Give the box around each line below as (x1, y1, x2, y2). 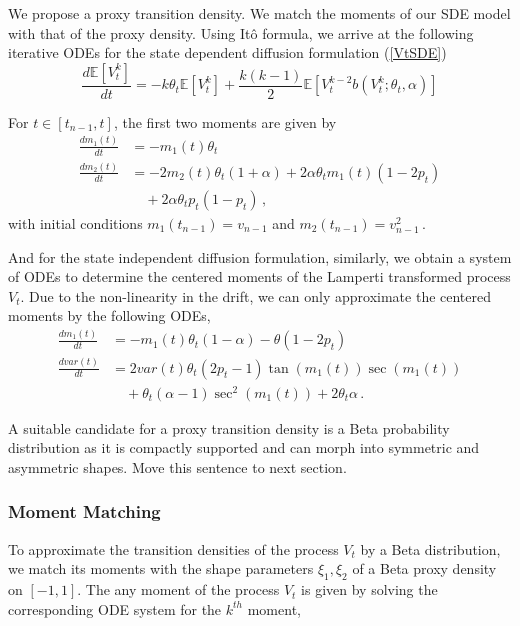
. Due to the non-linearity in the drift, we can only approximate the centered (20, 285, 492, 306)
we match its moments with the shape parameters (8, 558, 314, 579)
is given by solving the (301, 579, 438, 600)
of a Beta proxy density (352, 558, 497, 579)
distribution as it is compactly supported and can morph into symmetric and (8, 437, 480, 458)
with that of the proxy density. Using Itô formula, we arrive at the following (8, 22, 474, 43)
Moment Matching (8, 499, 161, 524)
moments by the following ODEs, (8, 305, 211, 326)
